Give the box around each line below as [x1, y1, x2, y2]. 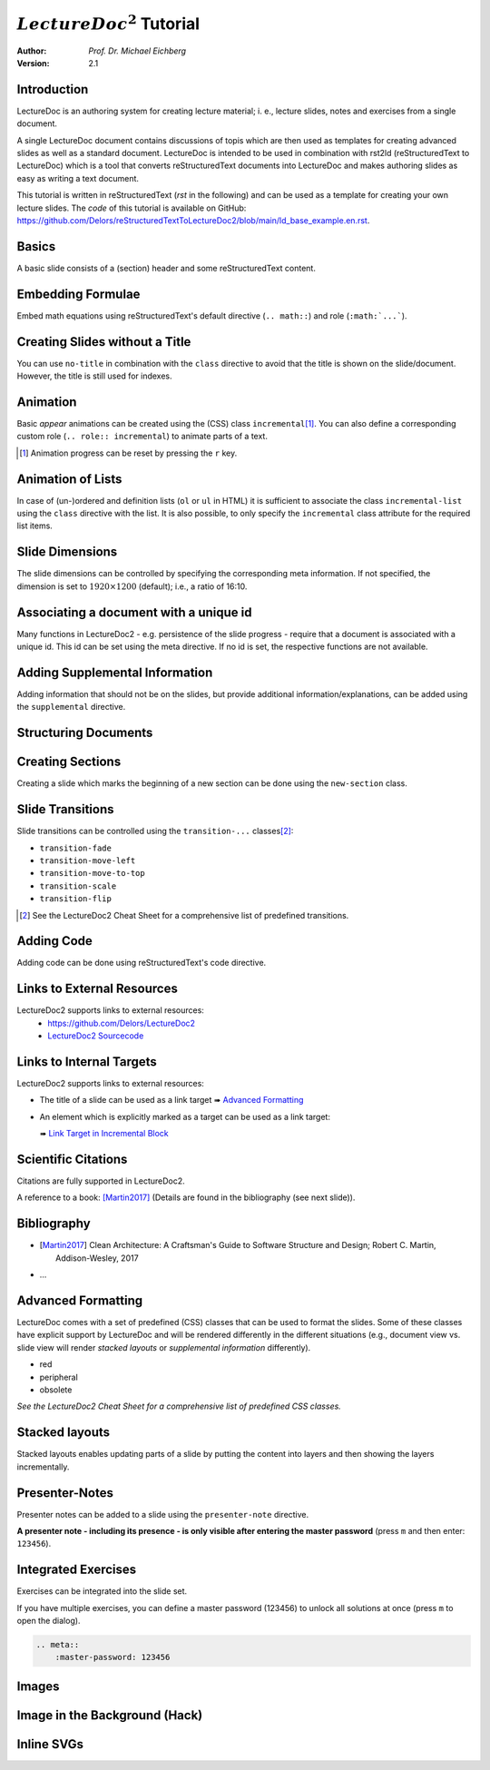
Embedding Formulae [16, 286, 141, 301]
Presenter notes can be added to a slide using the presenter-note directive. [16, 1509, 309, 1519]
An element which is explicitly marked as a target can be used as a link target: [39, 1111, 331, 1122]
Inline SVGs [16, 1736, 84, 1752]
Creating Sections [16, 754, 122, 770]
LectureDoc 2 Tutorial [16, 11, 200, 34]
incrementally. [16, 1461, 70, 1472]
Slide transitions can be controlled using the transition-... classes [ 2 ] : [16, 826, 294, 837]
